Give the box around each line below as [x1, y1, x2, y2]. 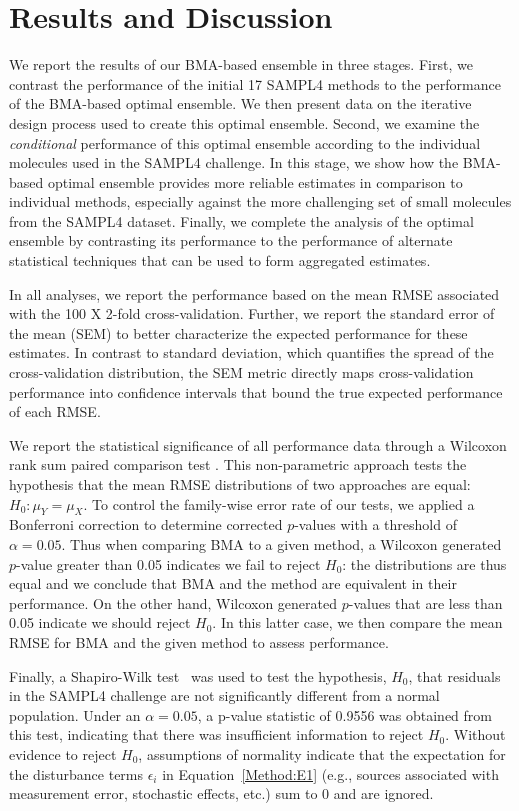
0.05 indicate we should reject [9, 612, 191, 633]
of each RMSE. [9, 401, 101, 422]
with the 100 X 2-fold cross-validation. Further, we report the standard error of [9, 303, 495, 324]
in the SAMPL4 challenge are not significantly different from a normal [9, 685, 440, 706]
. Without [445, 724, 506, 745]
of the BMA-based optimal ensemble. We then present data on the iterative [9, 93, 472, 114]
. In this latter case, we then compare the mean [212, 612, 503, 633]
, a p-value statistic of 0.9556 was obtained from [197, 704, 492, 725]
